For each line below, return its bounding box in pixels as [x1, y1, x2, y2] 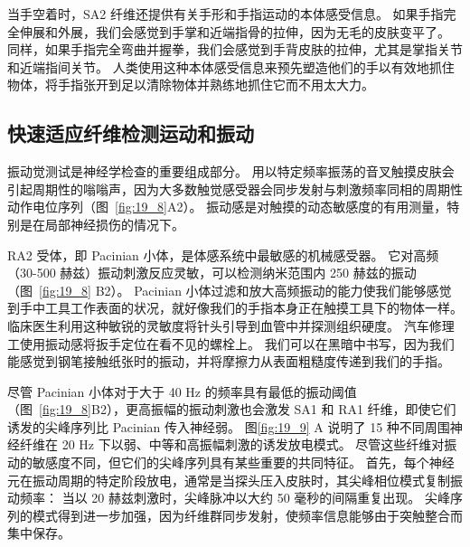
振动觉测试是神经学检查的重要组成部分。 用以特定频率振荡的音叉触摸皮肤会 [7, 162, 455, 181]
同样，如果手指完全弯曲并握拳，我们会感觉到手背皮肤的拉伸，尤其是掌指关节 [7, 40, 463, 59]
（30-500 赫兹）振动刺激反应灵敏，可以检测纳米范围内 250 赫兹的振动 [7, 263, 417, 282]
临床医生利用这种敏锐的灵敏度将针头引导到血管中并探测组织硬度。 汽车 [7, 316, 429, 335]
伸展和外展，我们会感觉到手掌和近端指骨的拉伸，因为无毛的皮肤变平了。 [19, 22, 450, 41]
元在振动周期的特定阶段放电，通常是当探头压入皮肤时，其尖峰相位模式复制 [7, 470, 450, 489]
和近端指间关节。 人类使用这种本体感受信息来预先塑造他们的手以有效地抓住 [7, 57, 455, 76]
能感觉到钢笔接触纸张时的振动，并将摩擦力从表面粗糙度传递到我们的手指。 [7, 352, 450, 371]
